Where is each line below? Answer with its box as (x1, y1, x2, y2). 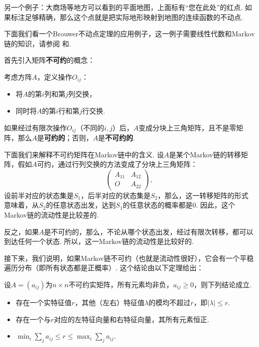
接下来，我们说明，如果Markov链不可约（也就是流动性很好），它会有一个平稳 (4, 252, 254, 263)
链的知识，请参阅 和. (4, 38, 71, 48)
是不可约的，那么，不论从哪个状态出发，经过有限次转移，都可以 (44, 226, 254, 236)
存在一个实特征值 (15, 297, 72, 307)
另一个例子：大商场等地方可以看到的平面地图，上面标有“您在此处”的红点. (4, 2, 243, 12)
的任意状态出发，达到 (46, 200, 116, 210)
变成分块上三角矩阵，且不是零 (138, 122, 237, 132)
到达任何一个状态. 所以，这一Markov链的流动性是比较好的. (4, 236, 194, 246)
